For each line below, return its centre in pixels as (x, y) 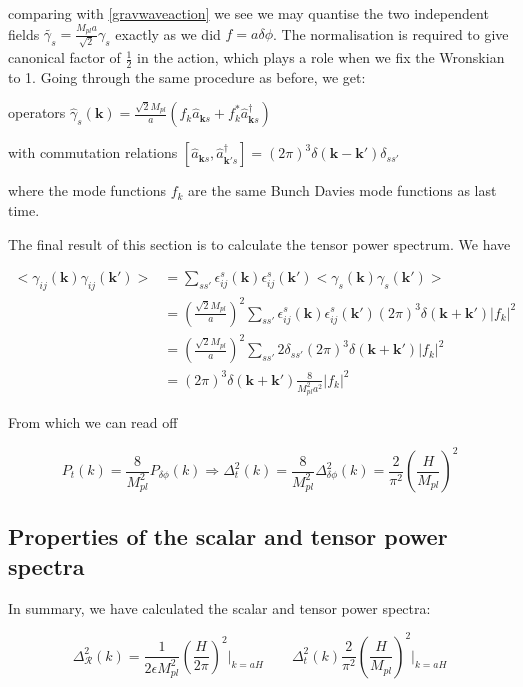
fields (24, 33)
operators (37, 112)
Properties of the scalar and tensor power (228, 536)
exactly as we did (168, 33)
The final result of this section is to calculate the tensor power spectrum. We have (259, 243)
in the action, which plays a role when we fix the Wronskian (321, 57)
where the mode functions (87, 190)
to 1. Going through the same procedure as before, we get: (187, 76)
